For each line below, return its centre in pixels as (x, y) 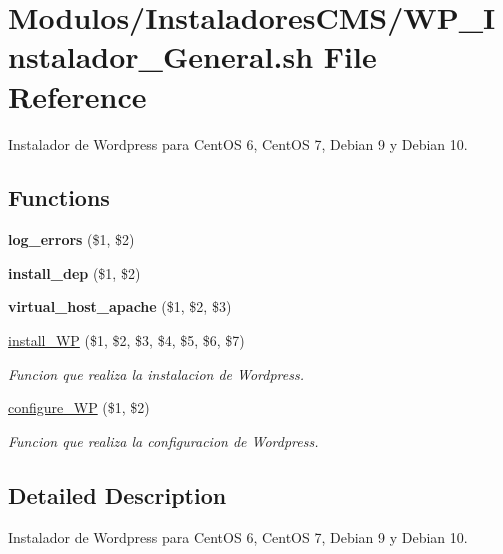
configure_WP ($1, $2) (79, 407)
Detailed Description (117, 494)
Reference (77, 95)
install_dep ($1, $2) (74, 272)
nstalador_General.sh (161, 56)
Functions (59, 197)
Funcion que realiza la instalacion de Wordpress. (156, 373)
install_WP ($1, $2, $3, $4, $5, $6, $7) (126, 340)
